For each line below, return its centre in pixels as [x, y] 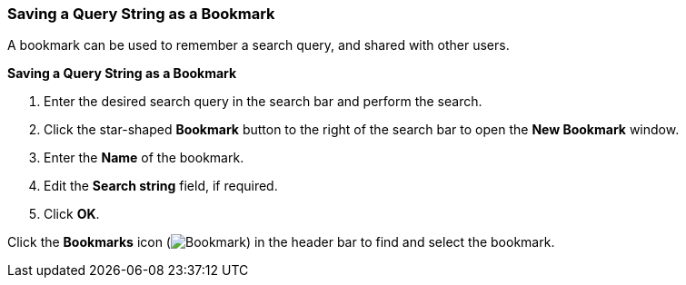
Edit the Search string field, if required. [161, 186]
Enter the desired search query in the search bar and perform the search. [263, 102]
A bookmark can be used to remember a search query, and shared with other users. [258, 45]
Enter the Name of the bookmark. [144, 158]
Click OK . [72, 214]
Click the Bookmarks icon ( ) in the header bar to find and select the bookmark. [281, 242]
